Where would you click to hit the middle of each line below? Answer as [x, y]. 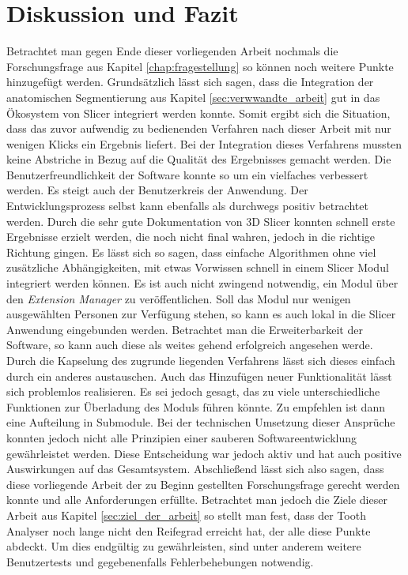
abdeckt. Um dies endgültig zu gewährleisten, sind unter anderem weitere [184, 546]
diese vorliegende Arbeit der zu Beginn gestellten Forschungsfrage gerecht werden [203, 484]
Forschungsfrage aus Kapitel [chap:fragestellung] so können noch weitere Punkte [200, 66]
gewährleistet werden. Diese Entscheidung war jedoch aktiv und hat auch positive [204, 453]
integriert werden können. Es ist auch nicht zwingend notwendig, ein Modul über [202, 283]
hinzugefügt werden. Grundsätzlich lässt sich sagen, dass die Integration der [190, 82]
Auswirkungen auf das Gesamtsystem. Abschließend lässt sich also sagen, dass [195, 469]
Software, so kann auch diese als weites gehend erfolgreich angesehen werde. [190, 345]
